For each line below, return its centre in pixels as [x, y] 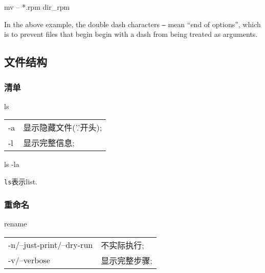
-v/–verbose [29, 260]
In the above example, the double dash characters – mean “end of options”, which [132, 24]
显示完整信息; [49, 143]
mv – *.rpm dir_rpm [37, 7]
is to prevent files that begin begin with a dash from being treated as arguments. [131, 34]
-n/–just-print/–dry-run [51, 245]
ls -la [12, 164]
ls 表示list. [21, 182]
